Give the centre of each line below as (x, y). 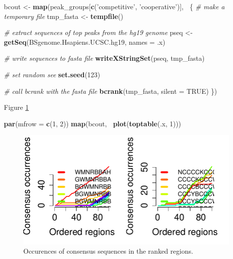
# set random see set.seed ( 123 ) (52, 74)
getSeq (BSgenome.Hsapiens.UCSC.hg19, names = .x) (85, 42)
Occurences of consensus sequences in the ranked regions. (108, 251)
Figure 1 (17, 107)
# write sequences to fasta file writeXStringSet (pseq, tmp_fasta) (104, 58)
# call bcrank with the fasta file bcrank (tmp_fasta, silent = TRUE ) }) (110, 91)
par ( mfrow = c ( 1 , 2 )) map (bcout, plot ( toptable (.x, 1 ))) (92, 123)
